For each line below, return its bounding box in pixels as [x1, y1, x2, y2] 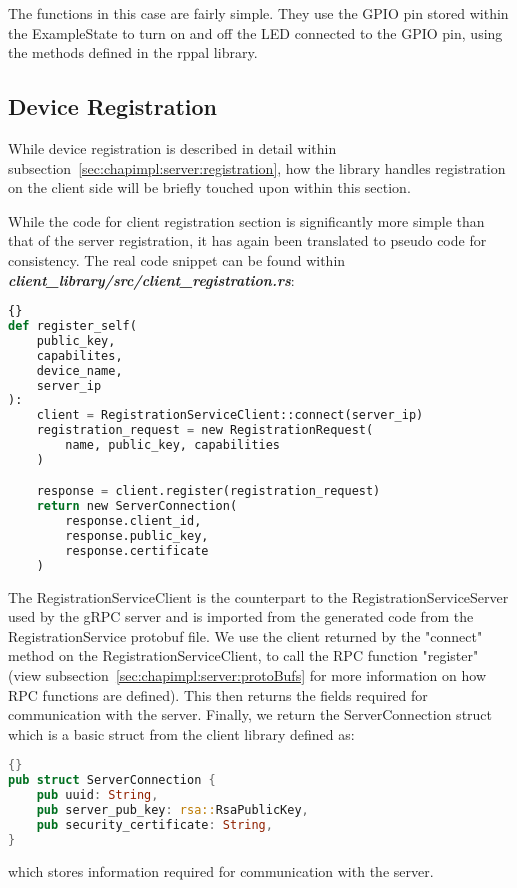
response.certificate [65, 543, 209, 558]
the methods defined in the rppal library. [8, 42, 258, 63]
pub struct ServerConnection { [8, 773, 216, 788]
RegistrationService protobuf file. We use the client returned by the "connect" [8, 625, 483, 646]
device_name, [36, 363, 123, 378]
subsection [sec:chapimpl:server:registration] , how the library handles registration [8, 157, 506, 178]
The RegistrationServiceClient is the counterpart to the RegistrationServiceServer [8, 586, 509, 607]
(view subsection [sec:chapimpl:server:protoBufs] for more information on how [8, 665, 487, 686]
